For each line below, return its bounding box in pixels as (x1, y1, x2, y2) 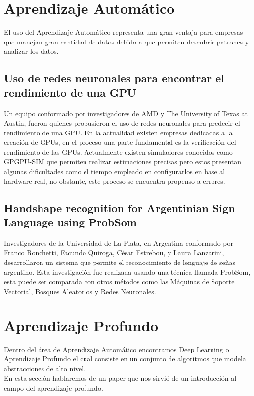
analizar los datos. (4, 46, 59, 56)
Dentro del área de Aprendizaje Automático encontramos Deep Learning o (4, 344, 229, 354)
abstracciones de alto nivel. (4, 363, 86, 373)
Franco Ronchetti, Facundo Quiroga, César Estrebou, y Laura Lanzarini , (4, 247, 224, 258)
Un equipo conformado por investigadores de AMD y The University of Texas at (4, 108, 248, 118)
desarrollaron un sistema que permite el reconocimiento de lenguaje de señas (4, 257, 235, 267)
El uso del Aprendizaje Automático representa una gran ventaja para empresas (4, 27, 243, 37)
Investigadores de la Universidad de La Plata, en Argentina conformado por (4, 237, 234, 248)
